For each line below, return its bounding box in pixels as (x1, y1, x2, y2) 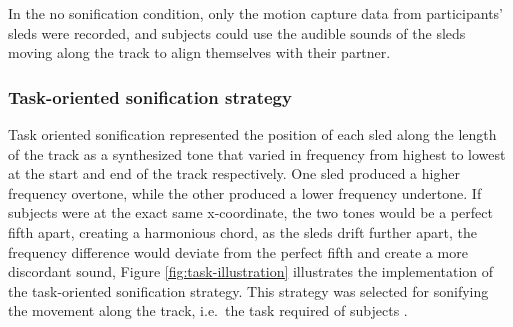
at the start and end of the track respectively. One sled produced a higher (8, 163, 460, 184)
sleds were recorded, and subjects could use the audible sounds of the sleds (8, 22, 466, 43)
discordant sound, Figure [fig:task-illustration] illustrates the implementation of (8, 261, 494, 282)
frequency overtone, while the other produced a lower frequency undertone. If (8, 182, 482, 203)
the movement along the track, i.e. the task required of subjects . (8, 300, 408, 321)
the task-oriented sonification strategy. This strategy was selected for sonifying (8, 280, 489, 301)
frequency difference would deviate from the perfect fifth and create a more (8, 241, 468, 262)
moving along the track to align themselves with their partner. (8, 42, 391, 63)
